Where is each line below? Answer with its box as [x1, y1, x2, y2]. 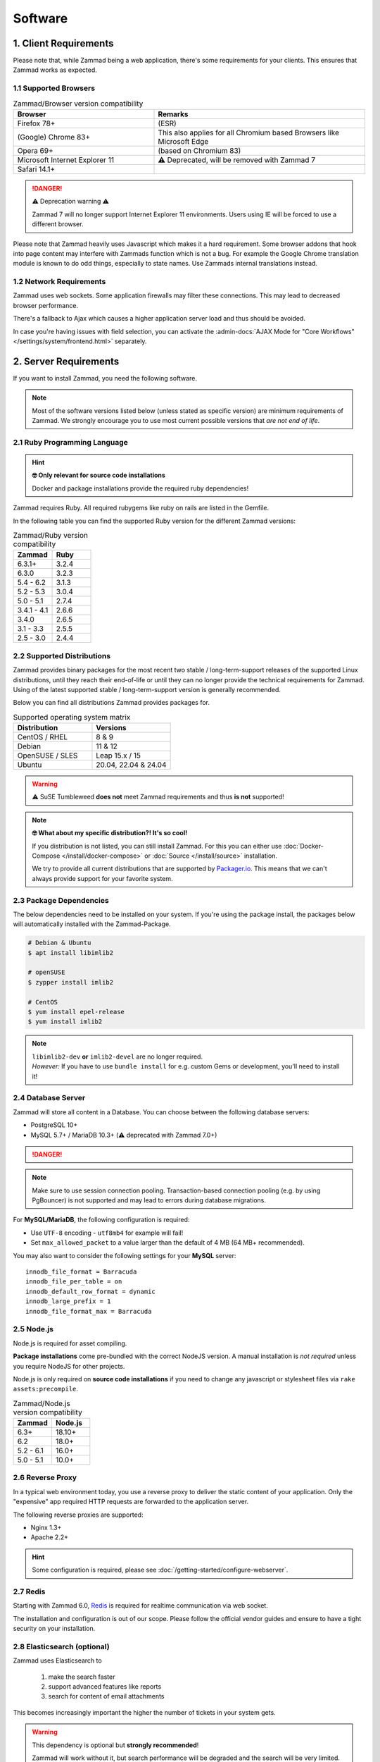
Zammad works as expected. [13, 66, 98, 74]
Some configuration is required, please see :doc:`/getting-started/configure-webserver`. [32, 1565, 289, 1575]
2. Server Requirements [13, 355, 120, 367]
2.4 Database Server [13, 1093, 86, 1103]
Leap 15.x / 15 [96, 751, 141, 760]
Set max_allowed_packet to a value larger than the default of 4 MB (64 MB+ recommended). [30, 1238, 305, 1247]
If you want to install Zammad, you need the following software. [13, 374, 197, 382]
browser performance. [13, 301, 79, 309]
